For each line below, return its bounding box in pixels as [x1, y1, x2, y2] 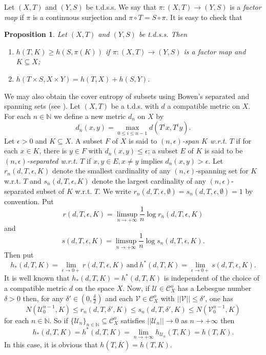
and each [105, 292, 133, 303]
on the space [75, 283, 115, 293]
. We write [98, 185, 131, 196]
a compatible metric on [167, 101, 240, 111]
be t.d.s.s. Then [138, 29, 188, 40]
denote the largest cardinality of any [92, 175, 206, 186]
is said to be [204, 145, 243, 156]
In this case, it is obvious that [4, 339, 98, 350]
